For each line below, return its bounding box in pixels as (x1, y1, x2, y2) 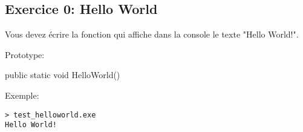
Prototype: (5, 48, 45, 61)
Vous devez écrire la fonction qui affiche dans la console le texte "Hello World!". (5, 28, 299, 41)
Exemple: (5, 88, 39, 101)
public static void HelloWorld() (5, 68, 120, 81)
